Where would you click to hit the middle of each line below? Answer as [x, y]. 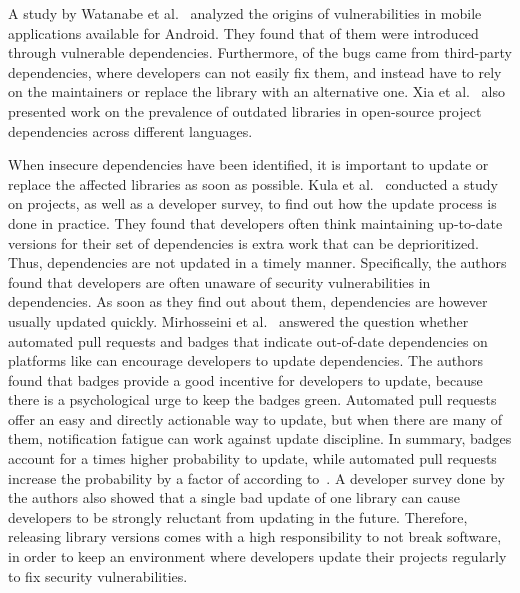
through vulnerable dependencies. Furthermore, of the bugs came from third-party [260, 52]
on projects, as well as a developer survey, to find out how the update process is [252, 203]
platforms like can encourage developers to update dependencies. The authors [245, 360]
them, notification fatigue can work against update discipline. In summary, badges [260, 438]
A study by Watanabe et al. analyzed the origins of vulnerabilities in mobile [245, 13]
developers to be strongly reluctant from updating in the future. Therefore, [238, 516]
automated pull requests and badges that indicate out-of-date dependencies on [248, 340]
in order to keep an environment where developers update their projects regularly [257, 556]
